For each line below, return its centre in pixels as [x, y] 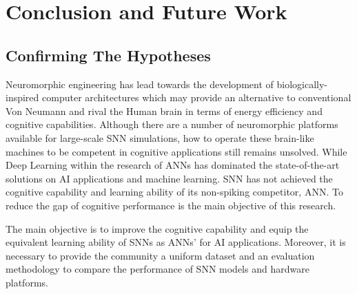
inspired [22, 97]
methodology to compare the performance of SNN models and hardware [157, 269]
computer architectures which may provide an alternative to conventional [197, 97]
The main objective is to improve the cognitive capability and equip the [157, 228]
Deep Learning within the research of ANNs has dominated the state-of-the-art [173, 165]
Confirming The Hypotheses [108, 55]
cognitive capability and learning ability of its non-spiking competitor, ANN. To [174, 192]
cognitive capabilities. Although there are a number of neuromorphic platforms [172, 124]
